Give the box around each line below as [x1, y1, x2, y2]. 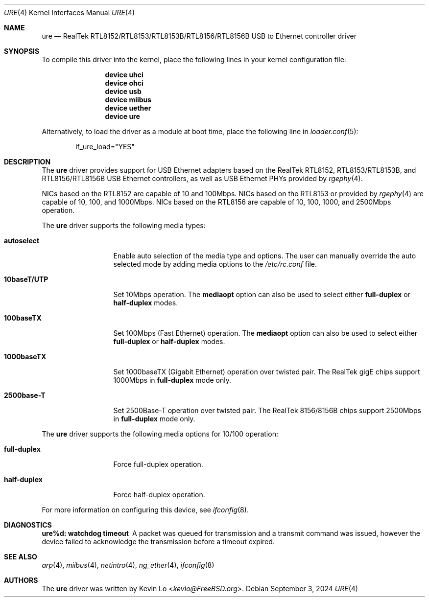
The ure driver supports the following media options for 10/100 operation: [42, 430, 278, 438]
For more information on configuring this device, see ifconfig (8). [42, 506, 249, 514]
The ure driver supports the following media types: [42, 221, 206, 230]
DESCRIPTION [4, 158, 51, 166]
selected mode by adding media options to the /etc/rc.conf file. [113, 260, 317, 268]
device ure [105, 112, 140, 120]
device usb [105, 87, 142, 95]
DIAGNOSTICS [4, 521, 52, 529]
